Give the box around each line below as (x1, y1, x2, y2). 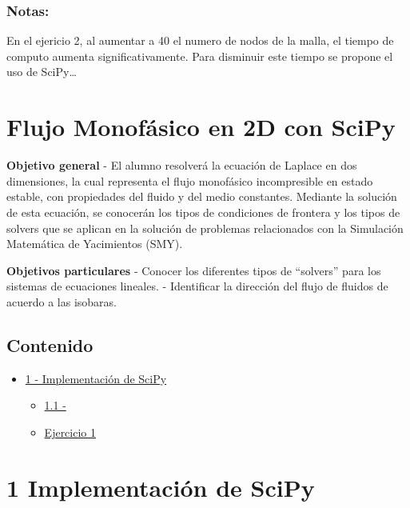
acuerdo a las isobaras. (6, 293, 117, 310)
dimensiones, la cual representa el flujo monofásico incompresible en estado (6, 172, 373, 189)
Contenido (6, 332, 94, 357)
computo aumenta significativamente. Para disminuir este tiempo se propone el (6, 47, 393, 64)
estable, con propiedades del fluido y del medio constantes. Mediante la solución (6, 188, 397, 205)
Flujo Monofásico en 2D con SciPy (6, 110, 396, 143)
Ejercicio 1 (44, 423, 96, 440)
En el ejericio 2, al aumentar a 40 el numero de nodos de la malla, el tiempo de (6, 32, 394, 49)
